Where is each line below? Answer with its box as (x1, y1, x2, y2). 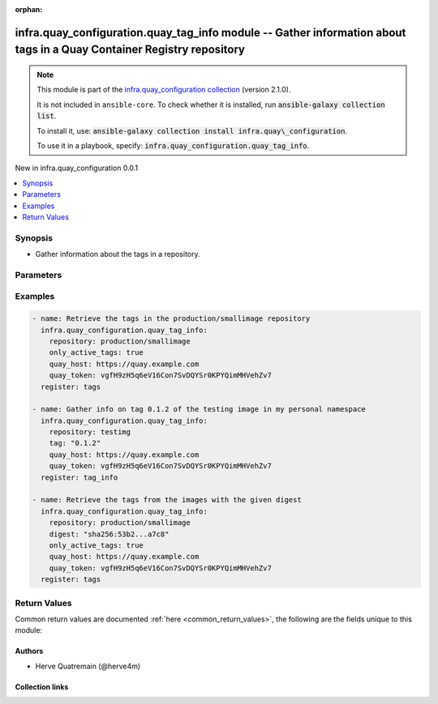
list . (36, 111, 57, 121)
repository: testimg (49, 428, 131, 437)
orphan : (15, 5, 43, 14)
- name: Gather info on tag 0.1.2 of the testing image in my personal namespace (32, 405, 367, 414)
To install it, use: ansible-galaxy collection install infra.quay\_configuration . (36, 126, 348, 135)
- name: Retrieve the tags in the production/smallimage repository (32, 314, 311, 323)
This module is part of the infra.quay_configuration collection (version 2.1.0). (36, 85, 291, 95)
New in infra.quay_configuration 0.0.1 (15, 163, 139, 173)
